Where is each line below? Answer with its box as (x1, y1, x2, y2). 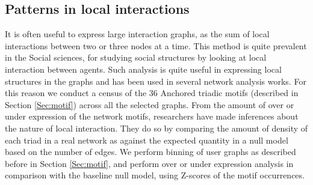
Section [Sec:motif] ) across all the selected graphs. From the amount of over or (5, 98, 294, 111)
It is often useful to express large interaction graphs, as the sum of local (5, 28, 270, 40)
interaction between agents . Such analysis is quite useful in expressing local (5, 62, 282, 75)
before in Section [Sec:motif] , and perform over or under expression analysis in (5, 157, 294, 169)
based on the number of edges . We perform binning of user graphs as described (5, 145, 296, 158)
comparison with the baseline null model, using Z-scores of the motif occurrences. (5, 169, 305, 181)
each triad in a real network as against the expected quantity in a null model (5, 133, 288, 146)
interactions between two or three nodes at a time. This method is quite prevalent (5, 39, 307, 52)
